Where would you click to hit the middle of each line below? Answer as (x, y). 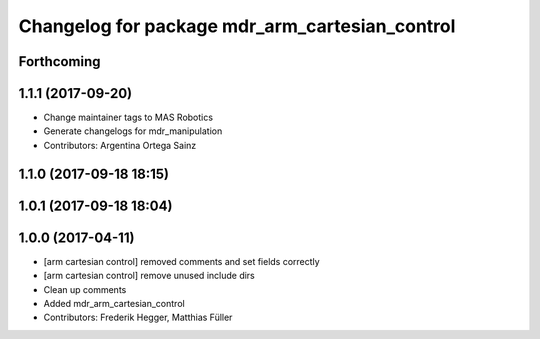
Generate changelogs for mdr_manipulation (133, 131)
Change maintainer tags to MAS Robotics (128, 117)
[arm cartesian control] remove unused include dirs (149, 276)
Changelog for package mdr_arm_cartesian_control (237, 26)
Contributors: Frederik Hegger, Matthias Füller (138, 317)
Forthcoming (59, 61)
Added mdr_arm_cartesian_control (114, 303)
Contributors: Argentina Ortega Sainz (120, 145)
